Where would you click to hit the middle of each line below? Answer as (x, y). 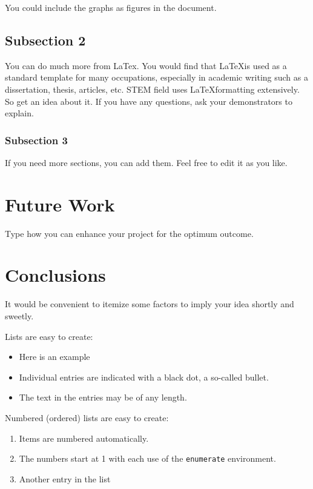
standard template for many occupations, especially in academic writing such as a (156, 77)
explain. (19, 113)
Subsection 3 (36, 140)
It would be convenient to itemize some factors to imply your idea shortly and (150, 304)
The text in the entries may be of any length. (103, 397)
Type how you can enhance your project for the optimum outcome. (129, 233)
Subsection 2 (45, 40)
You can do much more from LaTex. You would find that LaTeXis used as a (146, 65)
